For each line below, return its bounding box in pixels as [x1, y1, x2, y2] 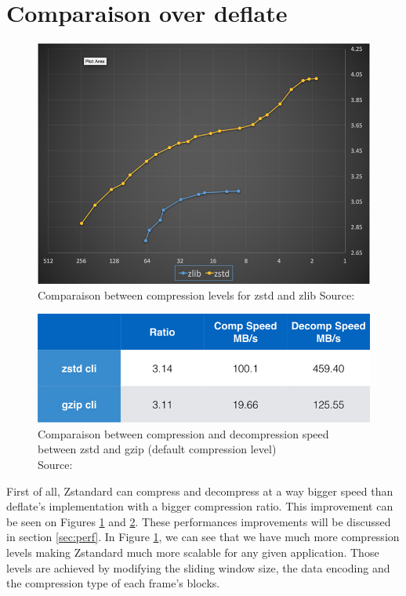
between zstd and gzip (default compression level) [38, 441, 277, 457]
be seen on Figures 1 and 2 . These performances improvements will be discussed [6, 513, 391, 529]
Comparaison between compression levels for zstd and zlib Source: [38, 286, 355, 303]
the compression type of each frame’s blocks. [6, 575, 220, 591]
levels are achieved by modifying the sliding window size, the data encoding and [6, 559, 390, 576]
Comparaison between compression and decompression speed [38, 425, 329, 442]
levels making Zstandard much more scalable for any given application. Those [6, 543, 379, 560]
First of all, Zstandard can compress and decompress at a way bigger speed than [6, 482, 393, 499]
